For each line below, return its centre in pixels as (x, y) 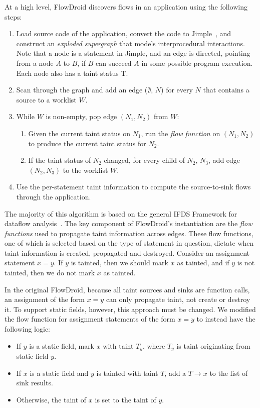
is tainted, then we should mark (119, 263)
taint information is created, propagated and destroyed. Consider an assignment (127, 252)
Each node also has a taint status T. (72, 73)
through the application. (54, 196)
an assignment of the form (45, 299)
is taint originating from (213, 345)
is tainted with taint (127, 373)
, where (154, 345)
